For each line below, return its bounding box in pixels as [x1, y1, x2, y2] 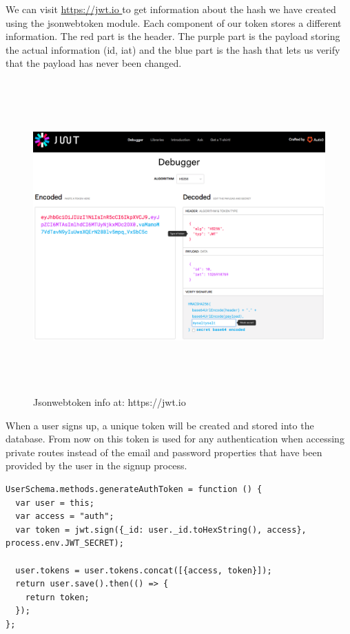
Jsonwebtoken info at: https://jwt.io [33, 395, 186, 409]
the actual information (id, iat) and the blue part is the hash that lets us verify [6, 42, 340, 57]
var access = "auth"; [15, 511, 114, 522]
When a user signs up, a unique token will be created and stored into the [6, 418, 314, 432]
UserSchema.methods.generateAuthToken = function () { [6, 484, 262, 495]
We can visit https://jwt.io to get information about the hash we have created [6, 2, 336, 16]
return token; [25, 592, 90, 602]
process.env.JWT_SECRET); [6, 538, 124, 549]
